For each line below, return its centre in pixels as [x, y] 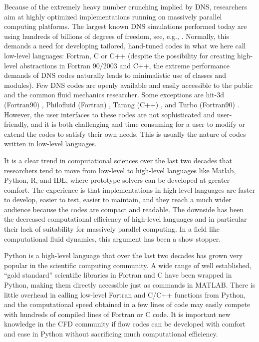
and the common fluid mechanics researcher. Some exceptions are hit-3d [114, 95]
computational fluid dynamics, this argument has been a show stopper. [113, 238]
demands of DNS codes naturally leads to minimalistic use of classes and [115, 75]
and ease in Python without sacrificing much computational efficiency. [111, 334]
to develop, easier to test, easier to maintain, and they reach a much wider [118, 199]
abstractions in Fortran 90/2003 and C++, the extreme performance [125, 65]
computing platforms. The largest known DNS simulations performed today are [126, 26]
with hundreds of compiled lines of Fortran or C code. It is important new [117, 314]
